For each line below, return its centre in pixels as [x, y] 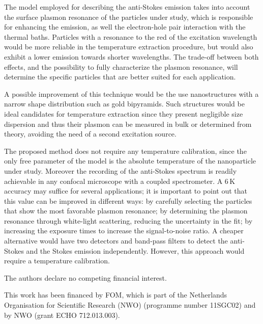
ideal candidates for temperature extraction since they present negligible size [124, 113]
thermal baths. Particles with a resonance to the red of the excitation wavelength [131, 36]
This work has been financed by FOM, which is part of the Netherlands [116, 295]
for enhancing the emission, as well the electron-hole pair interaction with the [125, 27]
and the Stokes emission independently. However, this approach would [135, 250]
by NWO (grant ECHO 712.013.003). [62, 315]
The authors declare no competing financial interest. [85, 277]
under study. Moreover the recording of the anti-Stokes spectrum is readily [121, 170]
